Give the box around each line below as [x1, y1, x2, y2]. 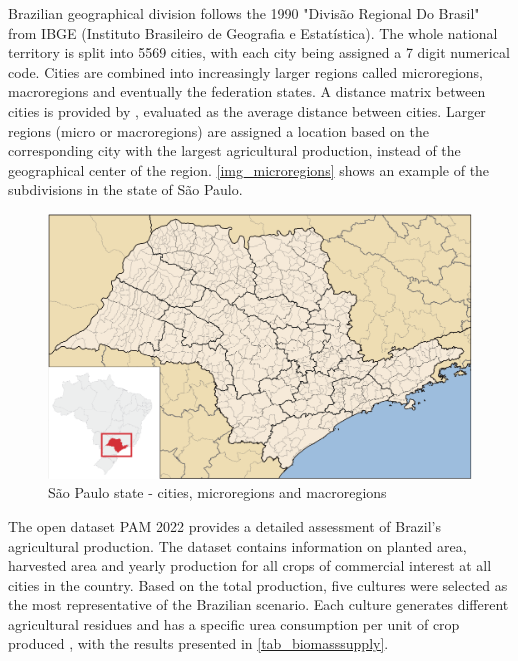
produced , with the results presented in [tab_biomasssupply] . [8, 633, 389, 654]
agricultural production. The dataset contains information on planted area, [8, 535, 467, 556]
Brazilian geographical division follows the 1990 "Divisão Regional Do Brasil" [8, 3, 480, 23]
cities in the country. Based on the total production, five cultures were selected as [8, 574, 508, 595]
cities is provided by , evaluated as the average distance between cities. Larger [8, 100, 486, 121]
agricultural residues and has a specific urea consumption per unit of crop [8, 613, 460, 634]
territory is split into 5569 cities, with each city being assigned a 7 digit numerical [8, 42, 510, 63]
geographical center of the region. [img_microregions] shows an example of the [8, 159, 490, 180]
